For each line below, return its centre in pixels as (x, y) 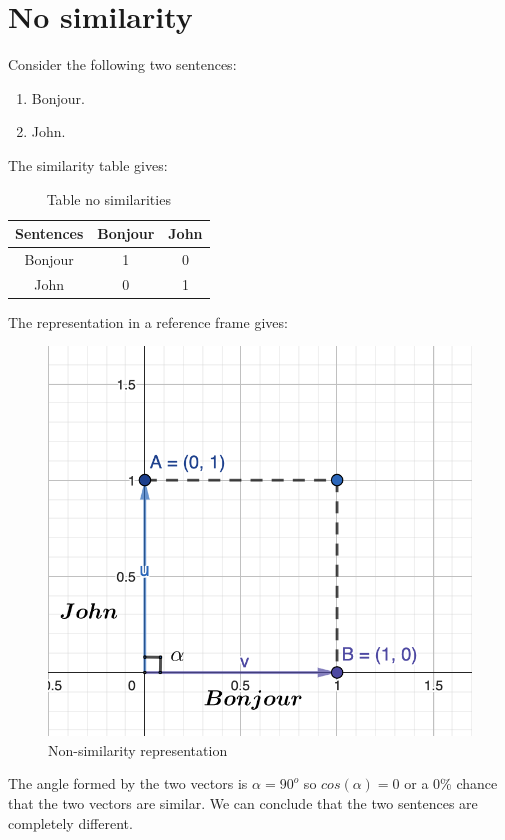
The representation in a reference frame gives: (148, 321)
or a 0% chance (451, 783)
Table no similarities (108, 198)
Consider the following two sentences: (122, 64)
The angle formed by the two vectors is (128, 783)
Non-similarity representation (138, 749)
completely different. (70, 822)
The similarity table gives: (88, 164)
